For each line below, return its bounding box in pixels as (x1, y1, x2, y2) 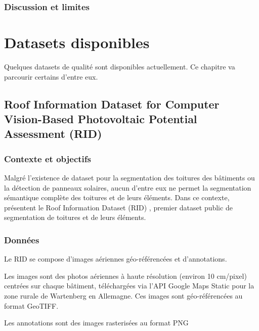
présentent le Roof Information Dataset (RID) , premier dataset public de (4, 202, 233, 212)
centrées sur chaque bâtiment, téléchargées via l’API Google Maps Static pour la (4, 280, 254, 291)
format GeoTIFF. (4, 300, 59, 311)
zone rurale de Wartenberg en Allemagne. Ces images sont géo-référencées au (4, 290, 243, 301)
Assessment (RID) (4, 126, 102, 141)
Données (4, 233, 39, 246)
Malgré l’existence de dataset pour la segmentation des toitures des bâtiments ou (4, 172, 255, 182)
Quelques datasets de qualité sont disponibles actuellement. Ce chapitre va (4, 61, 235, 71)
